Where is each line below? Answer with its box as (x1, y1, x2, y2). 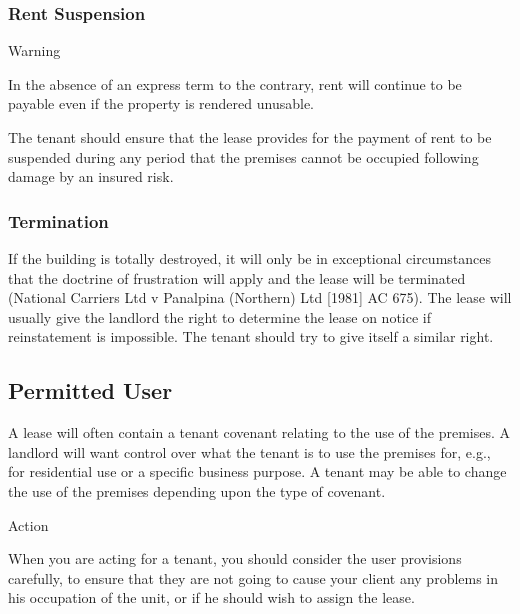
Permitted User (8, 375, 173, 406)
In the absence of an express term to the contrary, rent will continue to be (8, 73, 462, 94)
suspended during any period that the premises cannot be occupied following (8, 146, 479, 167)
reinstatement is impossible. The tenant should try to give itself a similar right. (8, 326, 494, 347)
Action (8, 514, 49, 535)
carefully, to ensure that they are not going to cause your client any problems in (8, 567, 499, 588)
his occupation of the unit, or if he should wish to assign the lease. (8, 587, 415, 608)
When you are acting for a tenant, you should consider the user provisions (8, 548, 462, 569)
